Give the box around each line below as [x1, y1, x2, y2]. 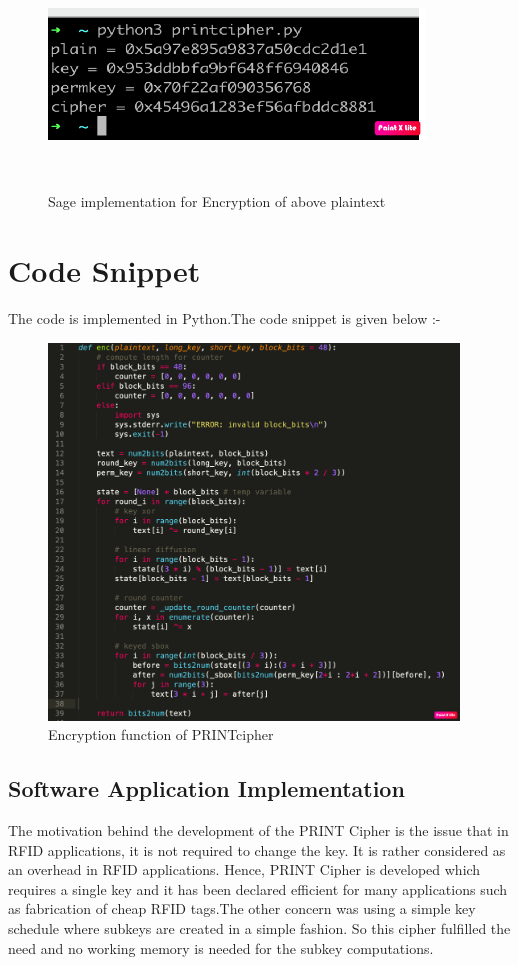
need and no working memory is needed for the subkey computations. [8, 937, 434, 958]
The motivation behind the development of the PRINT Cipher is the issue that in [8, 820, 509, 840]
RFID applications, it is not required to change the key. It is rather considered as [8, 839, 506, 860]
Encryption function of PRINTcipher [48, 724, 274, 745]
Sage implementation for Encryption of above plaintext [48, 191, 386, 212]
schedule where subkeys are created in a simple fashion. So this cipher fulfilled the [8, 917, 511, 938]
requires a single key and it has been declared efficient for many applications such [8, 878, 508, 899]
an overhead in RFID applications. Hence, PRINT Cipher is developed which [8, 859, 481, 880]
